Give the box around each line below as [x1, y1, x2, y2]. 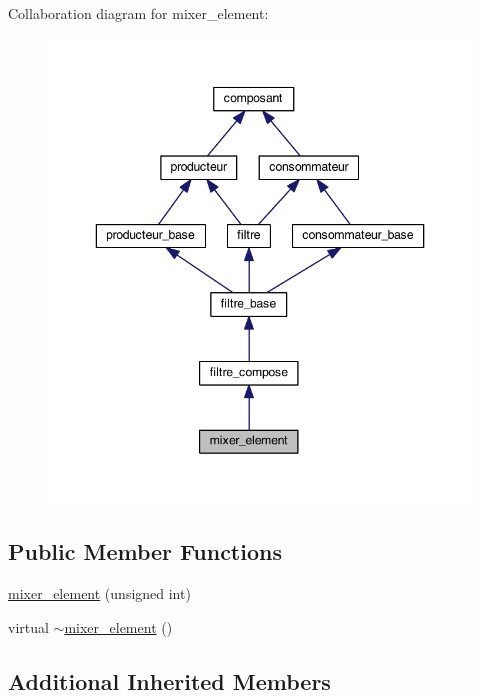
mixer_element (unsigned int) [8, 583, 191, 604]
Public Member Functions [8, 536, 282, 567]
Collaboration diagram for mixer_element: [8, 3, 269, 23]
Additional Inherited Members [8, 665, 331, 696]
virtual [8, 616, 49, 637]
